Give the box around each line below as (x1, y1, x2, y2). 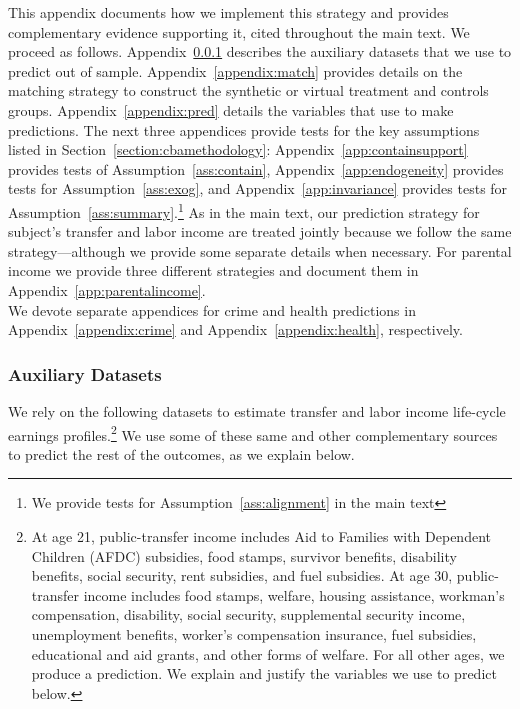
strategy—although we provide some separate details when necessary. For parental (8, 240, 512, 261)
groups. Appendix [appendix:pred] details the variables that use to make (8, 99, 454, 120)
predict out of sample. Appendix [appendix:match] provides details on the (8, 60, 463, 81)
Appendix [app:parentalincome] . (8, 279, 206, 300)
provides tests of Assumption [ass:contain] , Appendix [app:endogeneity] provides (8, 158, 504, 179)
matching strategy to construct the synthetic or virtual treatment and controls (8, 80, 489, 101)
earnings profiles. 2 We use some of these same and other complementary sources (8, 421, 498, 445)
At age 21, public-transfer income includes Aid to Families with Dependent (31, 526, 491, 546)
